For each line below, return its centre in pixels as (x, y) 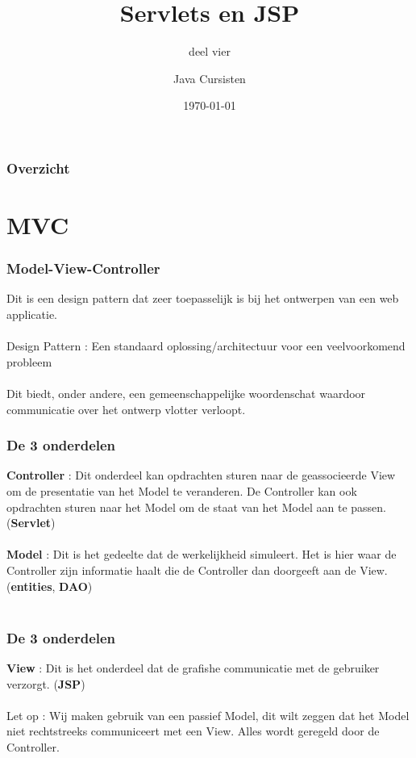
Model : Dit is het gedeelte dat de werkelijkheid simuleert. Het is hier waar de (202, 554)
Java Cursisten (210, 78)
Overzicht (38, 168)
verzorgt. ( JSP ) (46, 683)
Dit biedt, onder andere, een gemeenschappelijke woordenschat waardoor (186, 393)
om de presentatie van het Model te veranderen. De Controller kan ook (182, 490)
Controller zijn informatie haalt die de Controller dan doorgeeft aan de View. (197, 570)
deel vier (210, 51)
